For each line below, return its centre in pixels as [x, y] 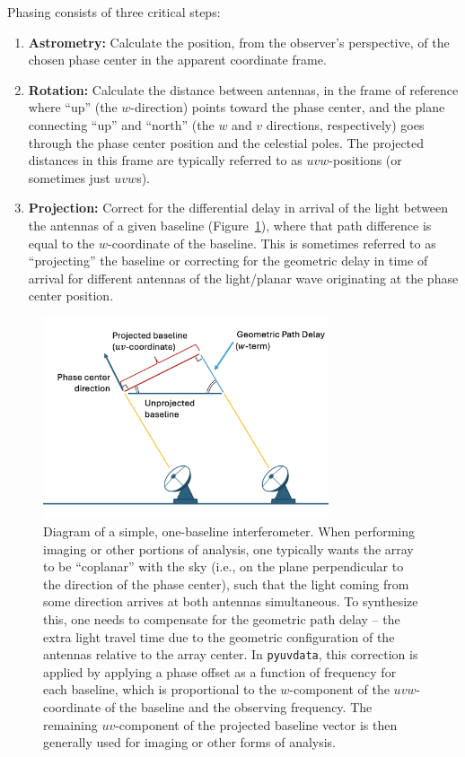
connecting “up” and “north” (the [121, 124]
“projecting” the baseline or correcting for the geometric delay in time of [228, 261]
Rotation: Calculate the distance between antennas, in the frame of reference [243, 89]
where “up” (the [73, 107]
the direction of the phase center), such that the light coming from [226, 583]
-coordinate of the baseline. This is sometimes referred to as [272, 243]
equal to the [61, 243]
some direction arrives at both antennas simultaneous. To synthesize [231, 601]
